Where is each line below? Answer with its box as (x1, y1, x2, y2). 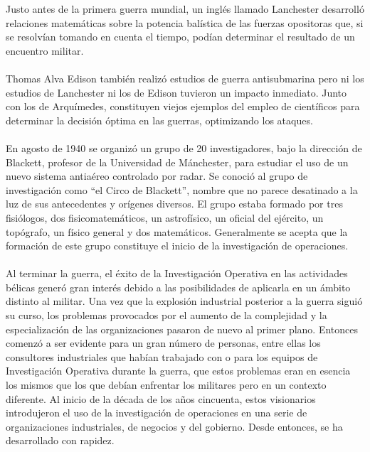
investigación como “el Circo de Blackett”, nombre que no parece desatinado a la (6, 182, 358, 197)
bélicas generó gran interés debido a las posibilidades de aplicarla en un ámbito (6, 279, 351, 294)
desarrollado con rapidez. (6, 433, 115, 448)
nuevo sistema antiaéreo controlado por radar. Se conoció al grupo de (6, 168, 308, 183)
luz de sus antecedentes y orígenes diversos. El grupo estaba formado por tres (6, 196, 343, 211)
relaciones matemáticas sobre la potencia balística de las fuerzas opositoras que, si (6, 15, 364, 30)
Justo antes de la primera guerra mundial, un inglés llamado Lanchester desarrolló (6, 1, 364, 16)
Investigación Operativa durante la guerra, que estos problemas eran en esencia (6, 363, 351, 378)
